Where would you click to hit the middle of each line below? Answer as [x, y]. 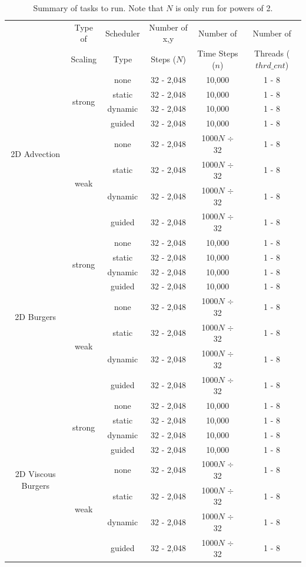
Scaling [84, 59]
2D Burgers [36, 316]
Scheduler [122, 33]
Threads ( [272, 53]
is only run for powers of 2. [224, 8]
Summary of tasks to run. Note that [98, 8]
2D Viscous [35, 474]
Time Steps [218, 53]
